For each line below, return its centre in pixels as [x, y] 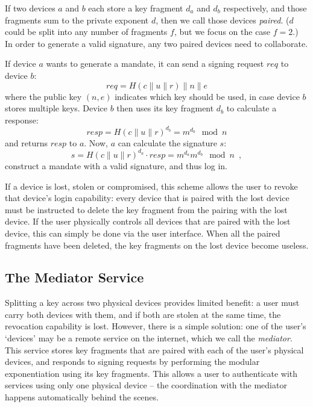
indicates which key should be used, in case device [207, 96]
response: [22, 120]
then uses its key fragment [165, 108]
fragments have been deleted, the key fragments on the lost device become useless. [157, 245]
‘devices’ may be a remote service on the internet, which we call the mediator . [149, 338]
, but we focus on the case [222, 32]
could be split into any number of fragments [86, 32]
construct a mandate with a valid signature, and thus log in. [116, 165]
